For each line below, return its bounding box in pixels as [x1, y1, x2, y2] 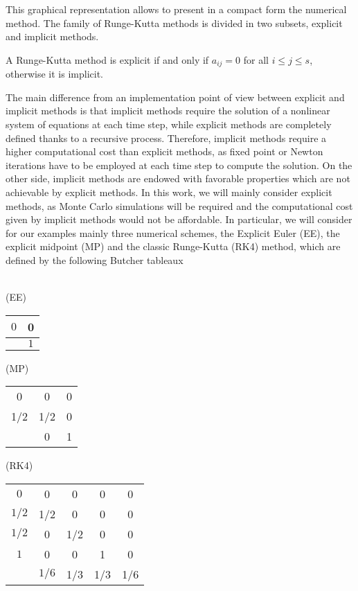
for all [243, 52, 269, 67]
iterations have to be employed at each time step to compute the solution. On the [6, 157, 352, 172]
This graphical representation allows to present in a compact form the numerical [6, 2, 347, 16]
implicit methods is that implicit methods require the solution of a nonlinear [6, 103, 330, 118]
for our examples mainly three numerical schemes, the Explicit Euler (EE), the [6, 225, 340, 240]
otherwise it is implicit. [6, 67, 103, 81]
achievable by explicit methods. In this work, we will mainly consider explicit [6, 184, 332, 199]
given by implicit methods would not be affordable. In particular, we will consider [6, 212, 352, 227]
